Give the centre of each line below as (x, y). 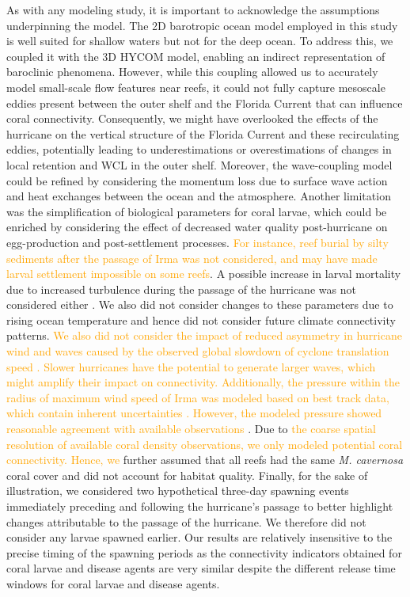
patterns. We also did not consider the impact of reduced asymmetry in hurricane (204, 335)
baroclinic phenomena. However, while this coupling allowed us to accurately (192, 72)
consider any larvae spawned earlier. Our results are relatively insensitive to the (199, 537)
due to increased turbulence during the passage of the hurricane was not (181, 289)
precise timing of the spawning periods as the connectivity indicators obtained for (204, 552)
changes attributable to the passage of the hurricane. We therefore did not (186, 521)
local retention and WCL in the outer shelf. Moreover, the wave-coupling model (199, 164)
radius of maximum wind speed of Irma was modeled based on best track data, (198, 397)
